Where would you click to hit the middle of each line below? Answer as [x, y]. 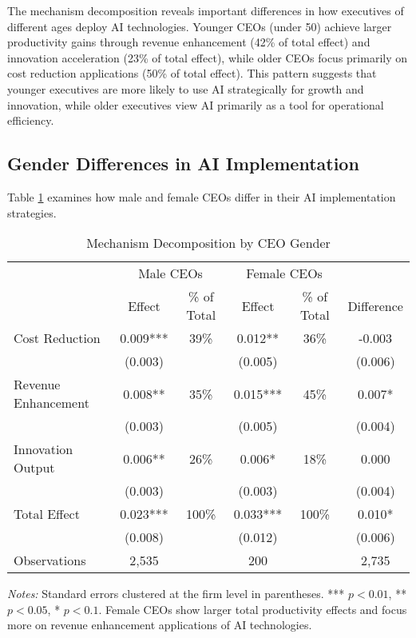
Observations [50, 560]
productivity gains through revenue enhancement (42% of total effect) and [189, 42]
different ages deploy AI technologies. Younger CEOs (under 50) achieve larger [200, 26]
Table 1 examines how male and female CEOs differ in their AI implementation [202, 196]
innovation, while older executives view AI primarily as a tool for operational [196, 104]
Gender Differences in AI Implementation [183, 163]
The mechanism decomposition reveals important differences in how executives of [206, 10]
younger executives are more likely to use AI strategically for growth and [186, 88]
